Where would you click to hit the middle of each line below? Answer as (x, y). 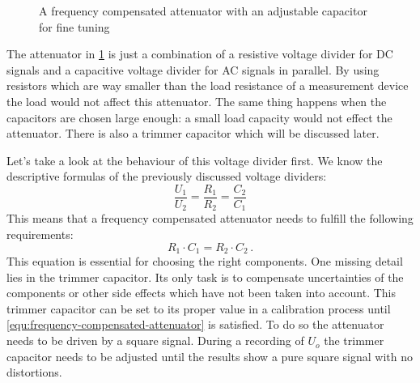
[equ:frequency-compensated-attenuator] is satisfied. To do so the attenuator (195, 324)
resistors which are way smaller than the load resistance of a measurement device (208, 85)
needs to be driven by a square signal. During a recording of (155, 340)
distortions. (34, 372)
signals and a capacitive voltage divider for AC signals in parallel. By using (193, 69)
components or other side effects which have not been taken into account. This (201, 293)
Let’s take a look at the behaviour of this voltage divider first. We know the (195, 160)
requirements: (40, 234)
